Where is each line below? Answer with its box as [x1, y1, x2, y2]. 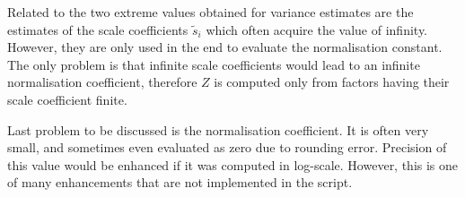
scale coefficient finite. [7, 90, 127, 108]
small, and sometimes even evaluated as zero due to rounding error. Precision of [7, 138, 447, 157]
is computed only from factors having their [214, 73, 450, 91]
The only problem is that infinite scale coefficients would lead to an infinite [7, 55, 420, 73]
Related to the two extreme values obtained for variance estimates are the [7, 3, 414, 21]
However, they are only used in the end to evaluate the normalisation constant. [7, 38, 443, 56]
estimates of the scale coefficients [7, 20, 189, 39]
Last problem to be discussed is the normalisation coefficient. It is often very [7, 120, 429, 139]
